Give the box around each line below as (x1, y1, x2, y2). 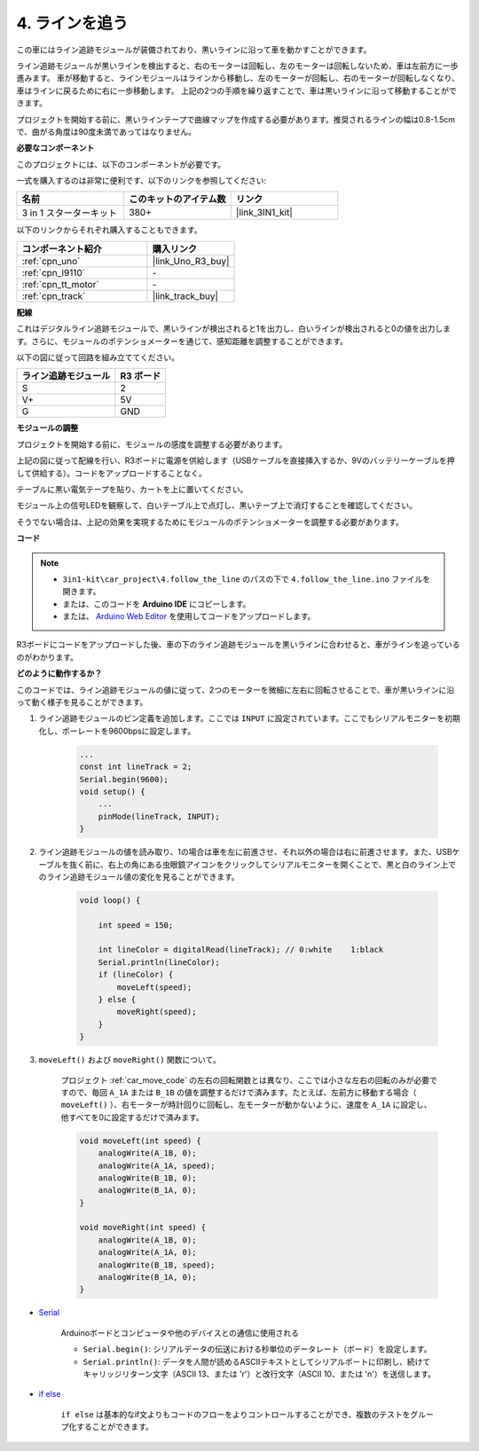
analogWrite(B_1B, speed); (98, 1259, 216, 1270)
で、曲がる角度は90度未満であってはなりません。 (16, 126, 197, 137)
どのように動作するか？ (16, 668, 102, 678)
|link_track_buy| (152, 289, 219, 302)
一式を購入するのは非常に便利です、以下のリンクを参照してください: (16, 176, 267, 186)
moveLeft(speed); (116, 982, 192, 992)
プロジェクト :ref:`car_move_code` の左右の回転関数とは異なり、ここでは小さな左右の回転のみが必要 (60, 1074, 430, 1086)
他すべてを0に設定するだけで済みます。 (60, 1111, 204, 1122)
